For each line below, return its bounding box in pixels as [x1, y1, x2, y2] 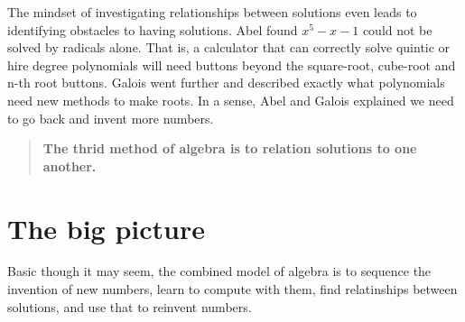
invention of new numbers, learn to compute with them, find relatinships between [7, 280, 458, 299]
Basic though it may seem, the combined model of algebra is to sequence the [7, 262, 432, 281]
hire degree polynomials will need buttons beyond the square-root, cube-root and [7, 55, 456, 74]
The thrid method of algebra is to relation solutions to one [42, 139, 417, 158]
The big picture [7, 209, 205, 246]
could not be [362, 20, 432, 39]
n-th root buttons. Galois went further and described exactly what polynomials [7, 73, 445, 92]
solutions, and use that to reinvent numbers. [7, 297, 252, 316]
